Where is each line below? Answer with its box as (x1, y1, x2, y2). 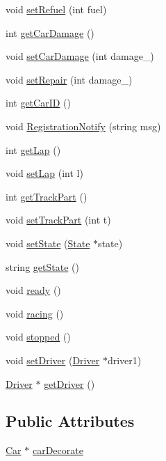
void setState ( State (6, 235, 90, 250)
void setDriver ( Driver (6, 352, 100, 367)
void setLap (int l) (6, 166, 83, 180)
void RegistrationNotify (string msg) (6, 118, 161, 133)
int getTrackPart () (6, 189, 88, 203)
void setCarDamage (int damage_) (6, 49, 154, 63)
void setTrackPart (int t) (6, 212, 111, 227)
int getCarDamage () (6, 25, 94, 40)
